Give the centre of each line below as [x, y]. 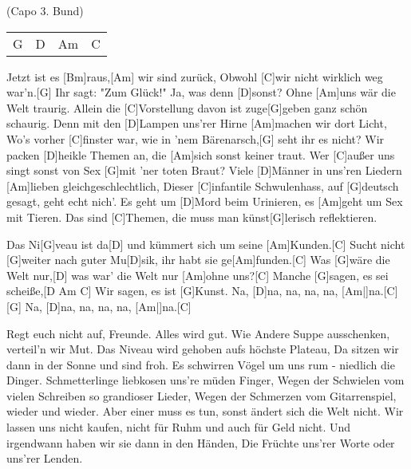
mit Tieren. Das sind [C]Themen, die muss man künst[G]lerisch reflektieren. [192, 217]
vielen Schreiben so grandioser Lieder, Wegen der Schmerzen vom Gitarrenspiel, [202, 395]
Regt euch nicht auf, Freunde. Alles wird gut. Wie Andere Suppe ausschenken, [198, 333]
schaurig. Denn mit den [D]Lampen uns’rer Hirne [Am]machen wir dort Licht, [197, 123]
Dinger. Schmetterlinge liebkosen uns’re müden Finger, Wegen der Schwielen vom [205, 380]
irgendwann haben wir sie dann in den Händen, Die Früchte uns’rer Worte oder [201, 442]
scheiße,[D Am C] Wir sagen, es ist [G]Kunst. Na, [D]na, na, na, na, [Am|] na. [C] [202, 291]
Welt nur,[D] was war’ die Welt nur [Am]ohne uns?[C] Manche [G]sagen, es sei [198, 275]
